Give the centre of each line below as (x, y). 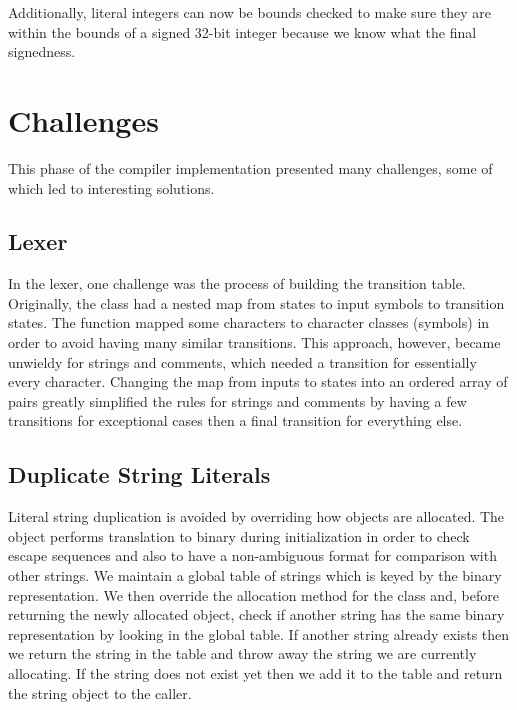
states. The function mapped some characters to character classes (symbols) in (249, 322)
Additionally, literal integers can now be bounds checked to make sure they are (249, 12)
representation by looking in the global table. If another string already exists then (259, 633)
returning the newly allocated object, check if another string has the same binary (256, 614)
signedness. (42, 51)
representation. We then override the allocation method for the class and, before (253, 594)
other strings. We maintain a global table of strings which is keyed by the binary (255, 575)
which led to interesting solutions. (111, 187)
